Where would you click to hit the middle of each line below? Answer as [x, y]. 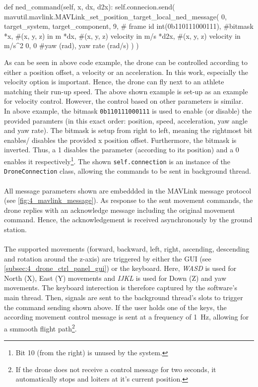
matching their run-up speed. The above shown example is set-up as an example [126, 91]
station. [15, 229]
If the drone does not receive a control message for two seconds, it [116, 369]
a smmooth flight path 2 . [40, 327]
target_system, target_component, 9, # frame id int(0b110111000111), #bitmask [129, 26]
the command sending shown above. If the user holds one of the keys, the [115, 307]
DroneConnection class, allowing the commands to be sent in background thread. [128, 171]
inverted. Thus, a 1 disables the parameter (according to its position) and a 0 [122, 150]
